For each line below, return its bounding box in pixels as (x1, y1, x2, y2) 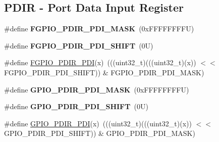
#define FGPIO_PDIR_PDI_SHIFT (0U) (4, 40, 153, 51)
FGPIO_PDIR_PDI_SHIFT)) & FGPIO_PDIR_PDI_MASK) (4, 67, 204, 77)
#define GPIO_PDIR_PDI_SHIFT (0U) (4, 101, 148, 112)
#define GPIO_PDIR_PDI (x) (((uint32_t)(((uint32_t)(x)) (4, 118, 192, 128)
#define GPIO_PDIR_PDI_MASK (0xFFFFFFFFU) (4, 84, 189, 94)
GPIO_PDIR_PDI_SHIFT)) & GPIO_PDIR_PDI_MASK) (4, 128, 195, 138)
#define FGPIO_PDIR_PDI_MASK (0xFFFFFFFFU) (4, 23, 194, 34)
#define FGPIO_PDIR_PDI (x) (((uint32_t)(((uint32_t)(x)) (4, 57, 196, 68)
